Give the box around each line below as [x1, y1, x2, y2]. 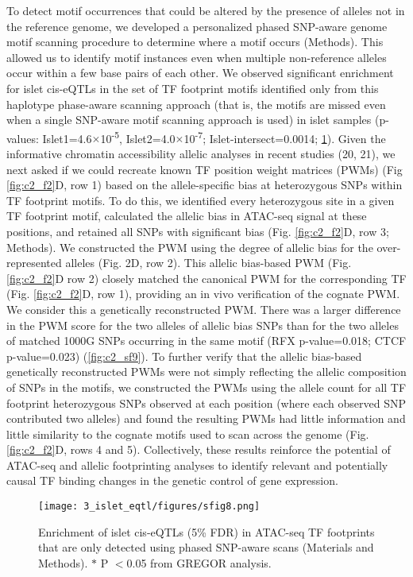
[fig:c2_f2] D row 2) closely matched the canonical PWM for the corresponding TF [6, 269, 407, 286]
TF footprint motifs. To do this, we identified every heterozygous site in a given [6, 192, 395, 208]
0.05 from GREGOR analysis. [126, 554, 272, 571]
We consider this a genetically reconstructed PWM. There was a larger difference [6, 300, 401, 317]
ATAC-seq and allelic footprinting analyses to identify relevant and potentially [6, 456, 388, 473]
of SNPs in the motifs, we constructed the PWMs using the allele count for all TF [6, 378, 407, 395]
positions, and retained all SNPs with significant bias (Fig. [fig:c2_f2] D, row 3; [6, 223, 389, 239]
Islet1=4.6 [42, 130, 92, 146]
